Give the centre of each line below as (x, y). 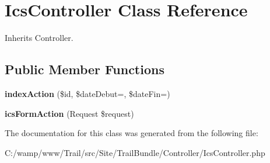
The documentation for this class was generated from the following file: (132, 133)
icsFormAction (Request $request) (69, 113)
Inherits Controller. (39, 38)
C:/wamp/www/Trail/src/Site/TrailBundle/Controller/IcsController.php (135, 152)
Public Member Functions (85, 69)
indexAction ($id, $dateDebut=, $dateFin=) (87, 93)
